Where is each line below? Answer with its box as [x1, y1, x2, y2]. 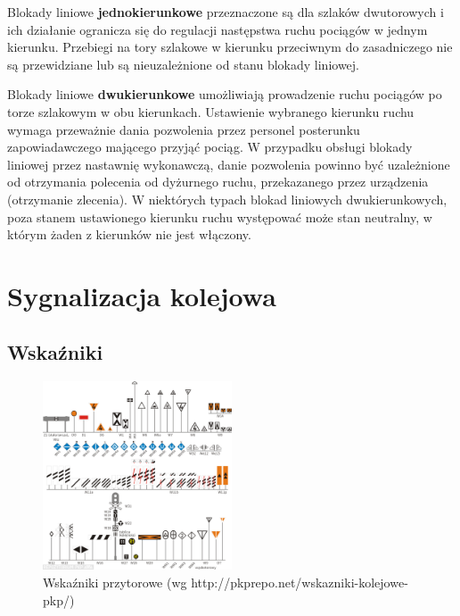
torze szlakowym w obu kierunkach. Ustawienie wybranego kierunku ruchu [7, 102, 415, 121]
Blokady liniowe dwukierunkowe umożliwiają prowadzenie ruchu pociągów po [7, 85, 442, 104]
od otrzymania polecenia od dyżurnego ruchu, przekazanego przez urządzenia [7, 172, 429, 191]
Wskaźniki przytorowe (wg [43, 573, 187, 592]
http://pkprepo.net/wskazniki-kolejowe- [191, 573, 408, 592]
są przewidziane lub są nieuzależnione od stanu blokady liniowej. [7, 54, 360, 73]
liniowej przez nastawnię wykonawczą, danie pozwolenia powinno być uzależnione [7, 154, 450, 173]
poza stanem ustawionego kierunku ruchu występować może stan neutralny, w [7, 207, 432, 226]
